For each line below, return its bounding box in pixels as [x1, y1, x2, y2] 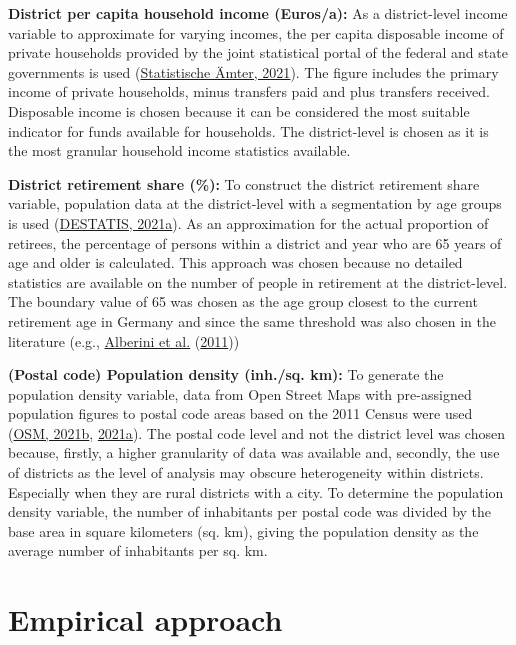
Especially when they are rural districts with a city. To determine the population [8, 481, 504, 502]
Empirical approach [8, 599, 283, 640]
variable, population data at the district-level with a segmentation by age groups [8, 193, 502, 214]
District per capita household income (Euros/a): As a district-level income [8, 3, 508, 23]
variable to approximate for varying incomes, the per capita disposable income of [8, 22, 504, 43]
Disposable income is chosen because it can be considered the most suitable [8, 100, 470, 121]
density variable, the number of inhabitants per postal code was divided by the [8, 501, 492, 522]
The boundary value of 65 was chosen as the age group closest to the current [8, 291, 478, 312]
